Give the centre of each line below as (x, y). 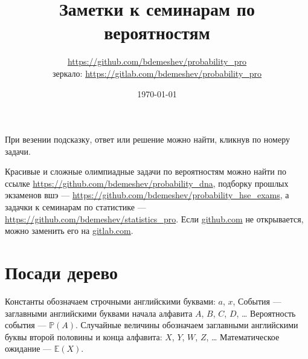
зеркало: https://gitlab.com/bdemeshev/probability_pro (157, 73)
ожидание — (28, 348)
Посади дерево (62, 272)
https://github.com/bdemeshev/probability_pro (157, 61)
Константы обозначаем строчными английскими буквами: (110, 301)
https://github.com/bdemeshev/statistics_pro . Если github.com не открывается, (154, 218)
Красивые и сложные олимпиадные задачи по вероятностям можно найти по (146, 171)
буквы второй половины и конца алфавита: (84, 336)
